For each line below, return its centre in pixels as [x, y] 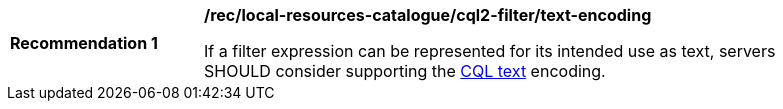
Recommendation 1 [84, 43]
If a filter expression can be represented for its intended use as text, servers [490, 51]
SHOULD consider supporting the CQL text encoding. [405, 71]
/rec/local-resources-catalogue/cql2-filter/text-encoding [428, 15]
